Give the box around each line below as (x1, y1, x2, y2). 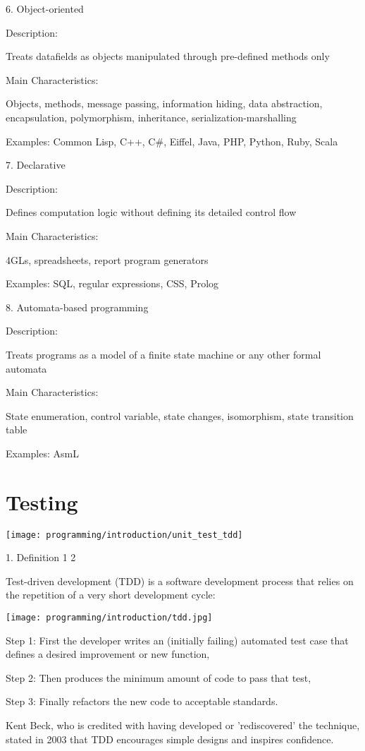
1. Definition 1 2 (6, 550, 76, 565)
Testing (6, 487, 78, 516)
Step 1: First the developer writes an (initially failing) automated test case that (6, 632, 349, 647)
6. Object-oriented (6, 1, 84, 16)
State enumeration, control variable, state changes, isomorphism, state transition (6, 408, 354, 423)
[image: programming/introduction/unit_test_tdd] (6, 529, 243, 540)
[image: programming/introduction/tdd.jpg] (6, 613, 213, 623)
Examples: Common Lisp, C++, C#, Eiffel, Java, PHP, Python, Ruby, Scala (6, 133, 338, 148)
